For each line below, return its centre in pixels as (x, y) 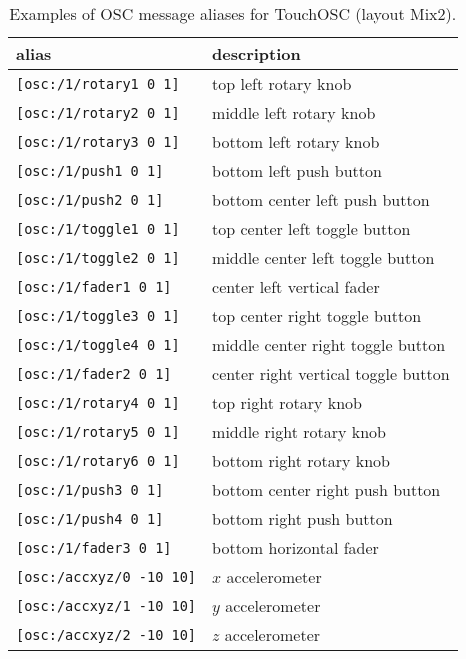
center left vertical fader (296, 286)
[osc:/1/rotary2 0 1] (98, 112)
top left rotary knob (282, 83)
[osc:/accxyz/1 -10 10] (106, 605)
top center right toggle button (317, 315)
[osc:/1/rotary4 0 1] (98, 402)
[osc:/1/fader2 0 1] (94, 373)
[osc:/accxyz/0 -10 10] (106, 576)
